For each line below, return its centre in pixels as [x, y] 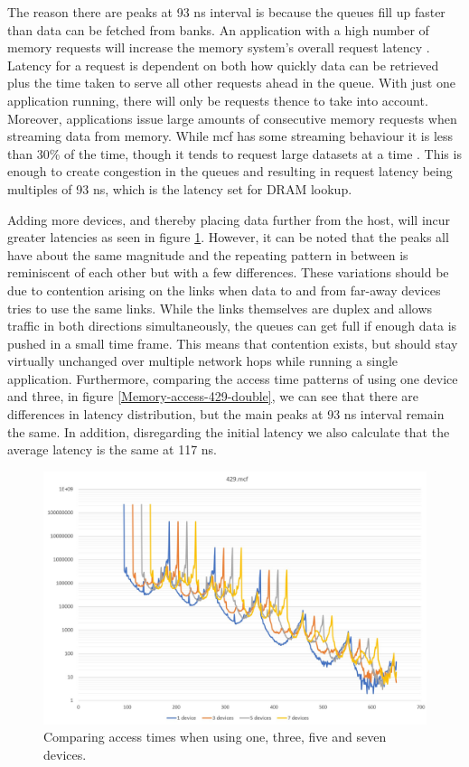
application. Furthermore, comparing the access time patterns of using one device [233, 378]
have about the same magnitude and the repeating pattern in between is [208, 254]
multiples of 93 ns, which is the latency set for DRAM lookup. [180, 188]
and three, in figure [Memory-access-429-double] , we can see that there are [213, 396]
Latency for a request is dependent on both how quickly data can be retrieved [223, 65]
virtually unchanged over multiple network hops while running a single [203, 361]
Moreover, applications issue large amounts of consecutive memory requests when [232, 118]
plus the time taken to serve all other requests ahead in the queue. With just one [231, 83]
